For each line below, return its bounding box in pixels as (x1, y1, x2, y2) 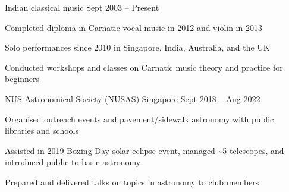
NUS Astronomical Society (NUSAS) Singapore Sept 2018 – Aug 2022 (5, 92, 260, 105)
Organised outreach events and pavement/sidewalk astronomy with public (5, 112, 274, 125)
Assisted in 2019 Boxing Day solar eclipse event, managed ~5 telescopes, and (5, 144, 284, 156)
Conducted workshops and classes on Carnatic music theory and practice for (5, 61, 283, 73)
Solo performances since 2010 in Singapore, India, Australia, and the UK (5, 41, 270, 53)
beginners (5, 73, 40, 85)
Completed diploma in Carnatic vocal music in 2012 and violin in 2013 (5, 21, 262, 33)
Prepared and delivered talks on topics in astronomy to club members (5, 175, 259, 188)
